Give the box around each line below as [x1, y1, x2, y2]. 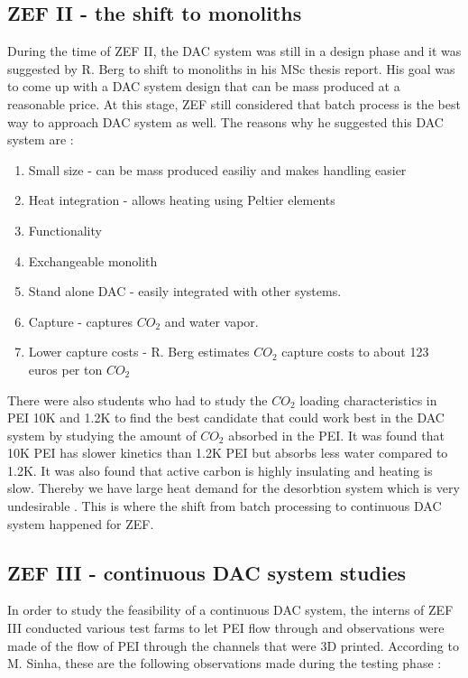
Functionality [28, 220, 102, 239]
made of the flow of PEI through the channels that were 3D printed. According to [7, 636, 459, 655]
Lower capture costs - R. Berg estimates [28, 342, 250, 361]
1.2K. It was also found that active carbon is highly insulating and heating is [7, 460, 433, 479]
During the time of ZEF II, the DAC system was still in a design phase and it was [7, 42, 462, 60]
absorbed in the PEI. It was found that [228, 425, 445, 444]
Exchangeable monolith [28, 251, 158, 270]
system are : [7, 130, 74, 149]
